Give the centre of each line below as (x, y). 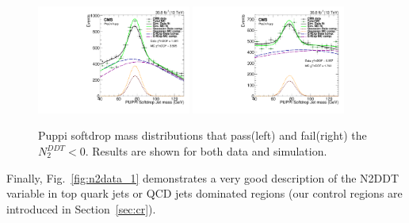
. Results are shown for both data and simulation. (206, 151)
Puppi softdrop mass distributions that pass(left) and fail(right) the (203, 135)
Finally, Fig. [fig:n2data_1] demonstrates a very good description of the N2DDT (203, 177)
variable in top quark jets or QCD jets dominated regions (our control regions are (204, 193)
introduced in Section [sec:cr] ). (81, 208)
